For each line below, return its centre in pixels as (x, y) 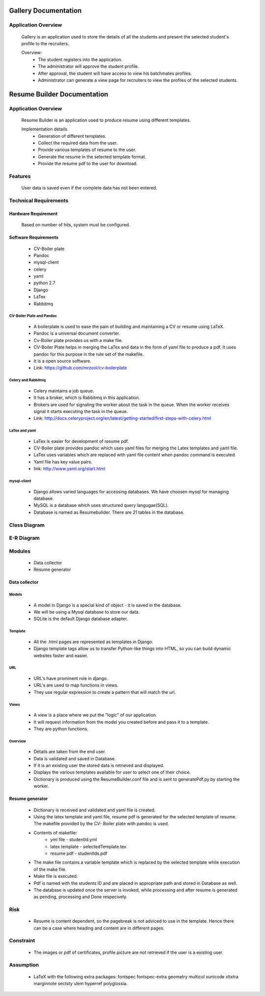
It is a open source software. (63, 361)
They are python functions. (61, 729)
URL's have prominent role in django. (71, 678)
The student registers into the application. (80, 60)
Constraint (22, 941)
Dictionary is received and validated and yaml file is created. (94, 810)
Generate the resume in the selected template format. (92, 156)
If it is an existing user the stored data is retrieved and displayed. (99, 766)
